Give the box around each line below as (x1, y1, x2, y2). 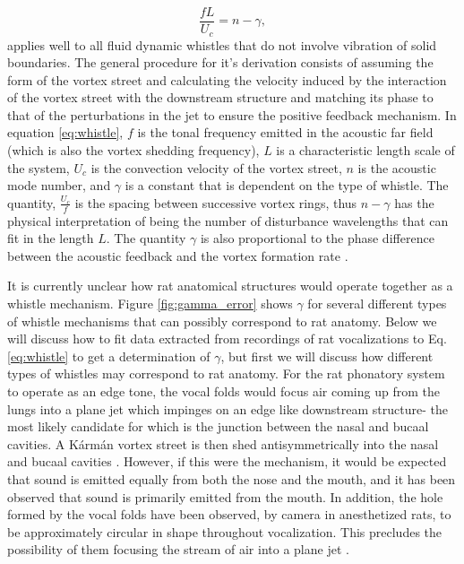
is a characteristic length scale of (276, 141, 455, 160)
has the (394, 193, 434, 212)
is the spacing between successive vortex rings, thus (74, 193, 357, 212)
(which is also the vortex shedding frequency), (7, 141, 260, 160)
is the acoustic (357, 158, 436, 177)
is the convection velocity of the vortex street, (90, 158, 342, 177)
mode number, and (7, 176, 111, 195)
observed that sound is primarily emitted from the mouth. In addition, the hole (7, 487, 443, 506)
